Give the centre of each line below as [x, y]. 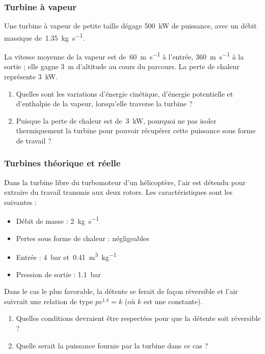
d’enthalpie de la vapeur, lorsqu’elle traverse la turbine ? [104, 104]
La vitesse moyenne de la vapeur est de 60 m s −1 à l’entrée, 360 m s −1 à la [124, 56]
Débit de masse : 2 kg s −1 [58, 220]
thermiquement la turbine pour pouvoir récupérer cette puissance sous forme [136, 130]
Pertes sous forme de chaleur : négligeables [83, 238]
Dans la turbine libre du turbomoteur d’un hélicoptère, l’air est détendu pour [125, 182]
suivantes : [20, 202]
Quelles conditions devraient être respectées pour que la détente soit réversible [138, 318]
